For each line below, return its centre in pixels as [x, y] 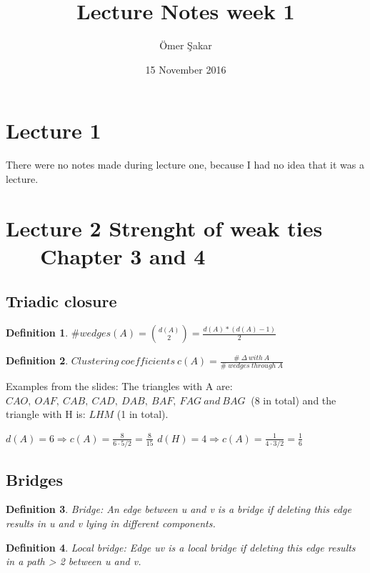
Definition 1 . [37, 333]
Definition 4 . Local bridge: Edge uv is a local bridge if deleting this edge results [181, 547]
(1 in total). [142, 414]
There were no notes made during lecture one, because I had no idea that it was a [185, 165]
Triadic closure [61, 301]
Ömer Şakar [186, 45]
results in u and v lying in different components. [111, 523]
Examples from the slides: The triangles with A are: [119, 386]
